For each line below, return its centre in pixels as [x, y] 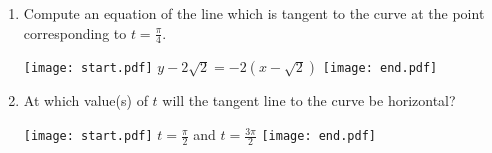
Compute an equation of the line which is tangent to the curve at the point [254, 13]
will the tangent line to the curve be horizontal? [309, 100]
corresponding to [75, 32]
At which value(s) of [85, 100]
